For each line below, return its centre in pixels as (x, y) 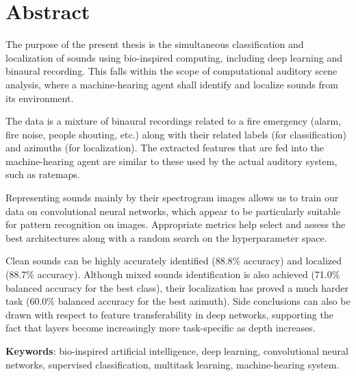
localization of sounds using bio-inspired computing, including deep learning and (174, 57)
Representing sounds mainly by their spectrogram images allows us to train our (172, 198)
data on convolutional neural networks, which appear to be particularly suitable (173, 211)
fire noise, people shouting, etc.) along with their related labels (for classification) (176, 134)
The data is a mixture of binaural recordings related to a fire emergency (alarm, (174, 121)
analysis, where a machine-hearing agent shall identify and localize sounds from (172, 84)
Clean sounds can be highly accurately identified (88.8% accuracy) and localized (174, 261)
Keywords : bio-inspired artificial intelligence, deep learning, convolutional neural (177, 351)
